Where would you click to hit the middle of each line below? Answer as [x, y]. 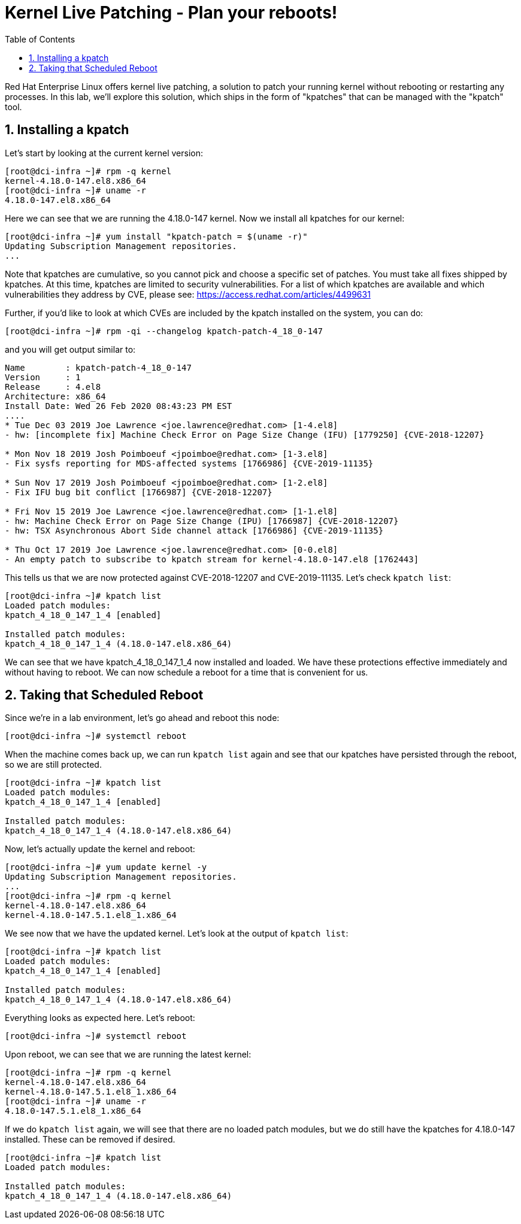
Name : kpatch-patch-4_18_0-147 [98, 367]
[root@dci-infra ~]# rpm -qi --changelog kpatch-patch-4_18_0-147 [164, 331]
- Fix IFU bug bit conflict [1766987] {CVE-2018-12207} [139, 492]
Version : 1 [43, 377]
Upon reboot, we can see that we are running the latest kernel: [128, 1055]
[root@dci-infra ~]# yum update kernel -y [106, 867]
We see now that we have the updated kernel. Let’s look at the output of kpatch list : [177, 934]
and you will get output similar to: [70, 349]
